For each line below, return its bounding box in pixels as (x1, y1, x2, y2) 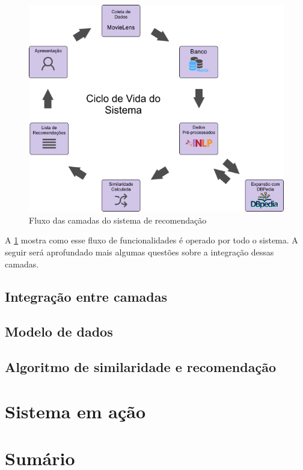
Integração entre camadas (5, 287, 167, 305)
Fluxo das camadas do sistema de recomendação (29, 213, 207, 226)
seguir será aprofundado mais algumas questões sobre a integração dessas (5, 245, 274, 258)
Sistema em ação (5, 398, 146, 423)
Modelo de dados (5, 322, 113, 341)
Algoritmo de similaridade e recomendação (5, 358, 276, 376)
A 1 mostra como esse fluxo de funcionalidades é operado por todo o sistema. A (5, 234, 298, 246)
